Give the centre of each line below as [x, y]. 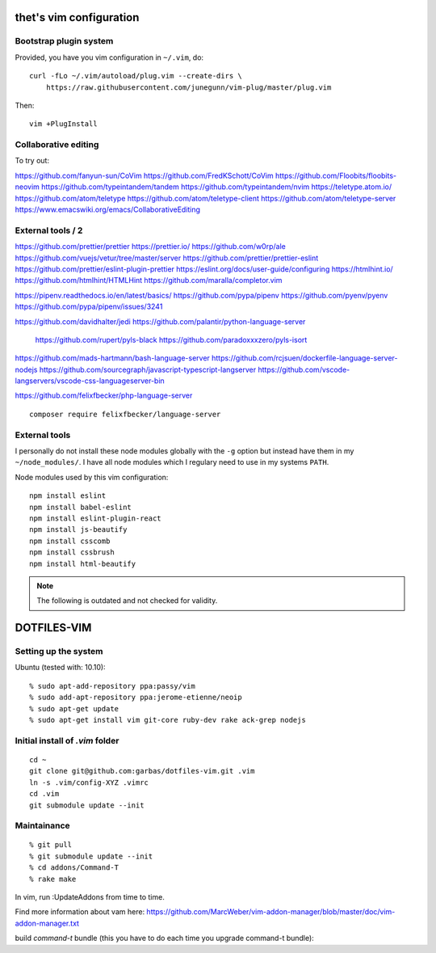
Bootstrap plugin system [64, 41]
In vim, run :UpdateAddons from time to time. [90, 897]
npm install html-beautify [83, 563]
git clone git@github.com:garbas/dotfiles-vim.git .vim [142, 771]
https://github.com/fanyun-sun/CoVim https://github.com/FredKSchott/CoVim [144, 175]
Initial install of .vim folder [67, 740]
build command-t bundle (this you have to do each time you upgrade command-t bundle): [164, 938]
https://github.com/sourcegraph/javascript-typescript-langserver [148, 369]
